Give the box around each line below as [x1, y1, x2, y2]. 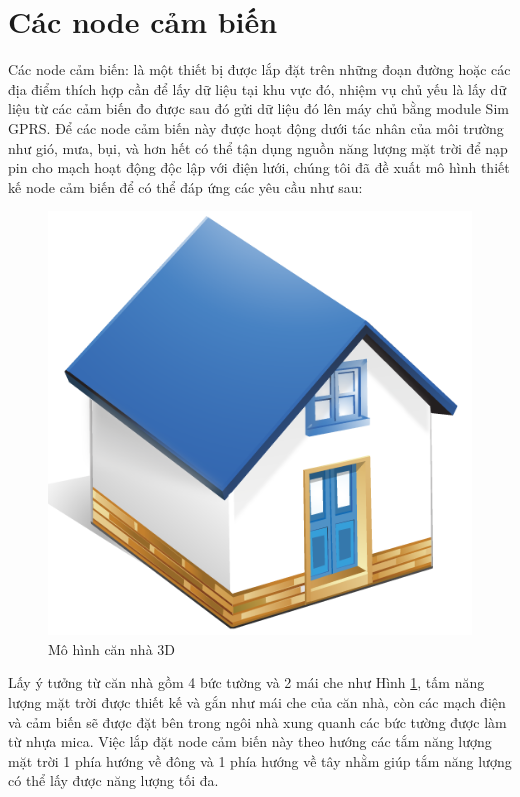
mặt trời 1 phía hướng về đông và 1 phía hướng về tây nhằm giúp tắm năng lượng [8, 750, 512, 771]
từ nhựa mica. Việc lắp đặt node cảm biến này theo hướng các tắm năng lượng [8, 731, 492, 752]
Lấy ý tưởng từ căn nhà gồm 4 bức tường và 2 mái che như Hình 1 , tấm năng [8, 672, 485, 693]
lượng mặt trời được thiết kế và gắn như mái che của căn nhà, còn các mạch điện [8, 692, 506, 713]
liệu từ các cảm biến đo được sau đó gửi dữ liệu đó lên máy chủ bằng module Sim [8, 98, 509, 119]
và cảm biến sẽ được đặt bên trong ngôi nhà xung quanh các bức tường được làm [8, 711, 507, 732]
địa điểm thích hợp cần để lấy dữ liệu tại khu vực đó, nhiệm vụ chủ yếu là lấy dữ [8, 78, 507, 99]
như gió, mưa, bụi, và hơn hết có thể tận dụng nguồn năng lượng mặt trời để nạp [8, 137, 508, 158]
